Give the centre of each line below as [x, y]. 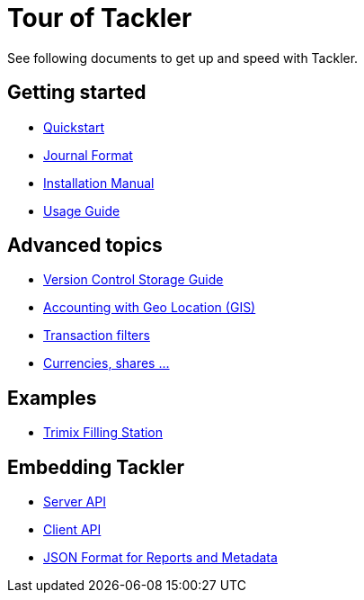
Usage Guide [82, 210]
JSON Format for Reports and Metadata [160, 558]
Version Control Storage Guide [133, 280]
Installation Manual [99, 183]
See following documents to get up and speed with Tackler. [183, 58]
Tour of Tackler [100, 18]
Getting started [77, 93]
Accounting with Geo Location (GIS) [150, 308]
